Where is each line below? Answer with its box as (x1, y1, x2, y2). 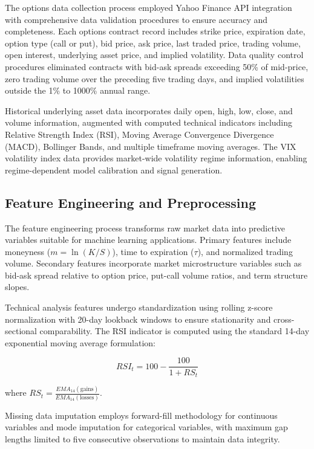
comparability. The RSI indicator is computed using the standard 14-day (39, 325, 310, 337)
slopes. (5, 280, 30, 293)
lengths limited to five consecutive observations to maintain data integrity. (5, 432, 280, 445)
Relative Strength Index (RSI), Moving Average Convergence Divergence (5, 128, 274, 140)
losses (79, 394, 94, 401)
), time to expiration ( (112, 245, 194, 257)
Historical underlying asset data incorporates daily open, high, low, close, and (5, 104, 293, 117)
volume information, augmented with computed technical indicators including (5, 116, 293, 129)
